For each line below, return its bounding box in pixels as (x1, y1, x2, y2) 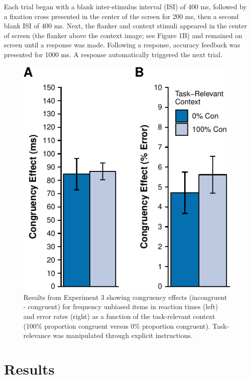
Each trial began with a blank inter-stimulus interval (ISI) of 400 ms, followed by (4, 1, 247, 11)
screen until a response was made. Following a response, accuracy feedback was (4, 40, 240, 50)
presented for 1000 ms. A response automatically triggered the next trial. (4, 49, 222, 59)
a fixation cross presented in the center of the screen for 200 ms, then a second (4, 11, 239, 21)
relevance (23, 330, 51, 340)
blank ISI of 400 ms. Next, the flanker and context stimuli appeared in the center (4, 21, 247, 31)
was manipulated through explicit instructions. (53, 330, 193, 340)
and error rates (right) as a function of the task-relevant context (23, 311, 215, 321)
